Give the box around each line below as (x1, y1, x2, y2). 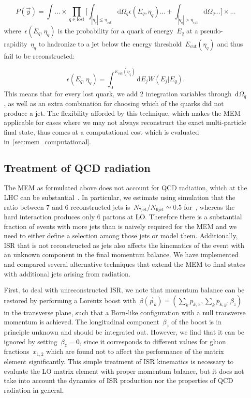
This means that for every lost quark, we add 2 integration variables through (4, 88, 232, 98)
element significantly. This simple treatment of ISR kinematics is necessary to (4, 356, 234, 366)
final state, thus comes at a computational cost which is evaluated (4, 126, 199, 137)
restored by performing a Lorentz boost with (4, 295, 136, 305)
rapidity (4, 38, 28, 48)
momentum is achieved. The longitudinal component (4, 317, 160, 327)
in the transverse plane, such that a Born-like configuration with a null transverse (4, 307, 246, 317)
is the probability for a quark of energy (58, 25, 174, 35)
